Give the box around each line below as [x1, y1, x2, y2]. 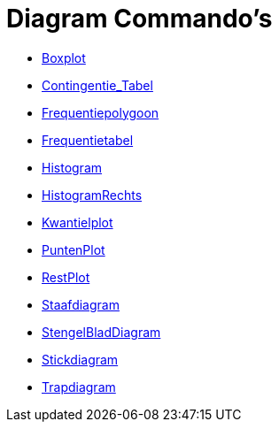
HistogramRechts [42, 187, 143, 203]
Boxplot [42, 50, 86, 65]
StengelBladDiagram [42, 324, 161, 340]
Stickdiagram [42, 351, 119, 367]
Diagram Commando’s [6, 4, 273, 34]
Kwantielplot [42, 214, 113, 230]
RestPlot [42, 269, 90, 285]
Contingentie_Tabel [42, 77, 153, 93]
